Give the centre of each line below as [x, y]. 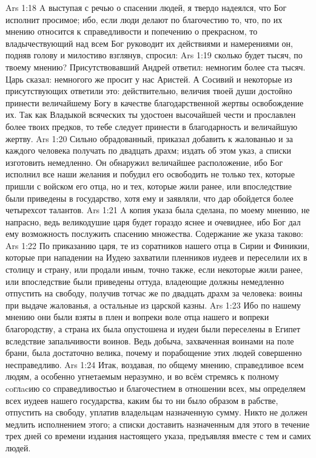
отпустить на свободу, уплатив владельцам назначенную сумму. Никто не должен [156, 412]
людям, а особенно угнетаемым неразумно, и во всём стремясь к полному [142, 376]
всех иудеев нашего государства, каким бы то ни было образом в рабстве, [142, 400]
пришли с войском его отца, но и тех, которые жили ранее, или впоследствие [149, 186]
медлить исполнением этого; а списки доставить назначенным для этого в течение [158, 424]
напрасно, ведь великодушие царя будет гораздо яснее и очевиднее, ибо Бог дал [153, 221]
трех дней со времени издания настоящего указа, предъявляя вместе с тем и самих [158, 436]
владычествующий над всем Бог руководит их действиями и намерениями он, [149, 43]
